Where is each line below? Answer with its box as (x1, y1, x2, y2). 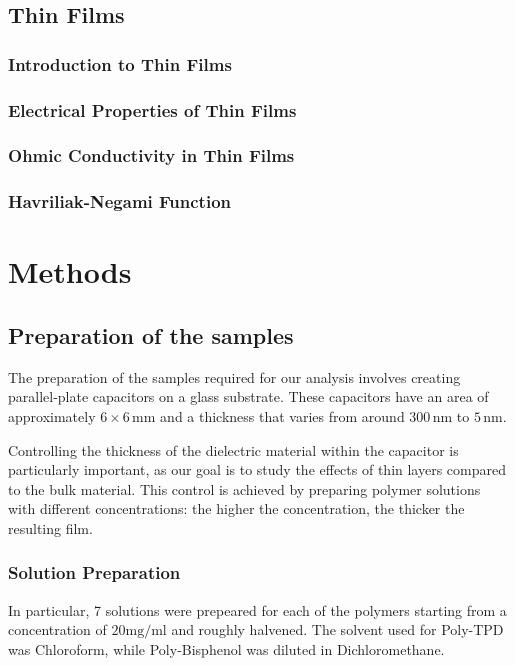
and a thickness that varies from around (160, 405, 405, 426)
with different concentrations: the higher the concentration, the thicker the (8, 498, 465, 519)
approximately (8, 405, 96, 426)
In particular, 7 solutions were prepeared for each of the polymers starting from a (8, 599, 507, 620)
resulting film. (8, 517, 93, 538)
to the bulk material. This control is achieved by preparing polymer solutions (8, 478, 481, 499)
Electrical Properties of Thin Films (8, 97, 297, 122)
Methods (8, 251, 132, 292)
